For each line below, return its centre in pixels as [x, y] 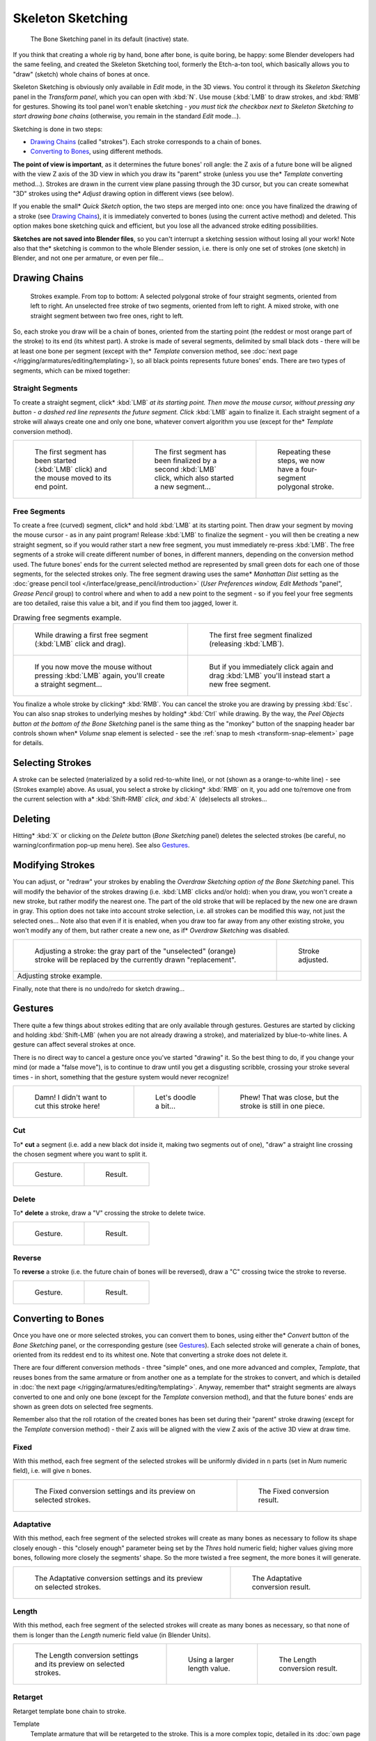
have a [288, 469]
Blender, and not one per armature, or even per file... [88, 258]
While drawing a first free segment [92, 635]
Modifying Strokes [54, 865]
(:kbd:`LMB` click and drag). [80, 643]
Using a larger [211, 1660]
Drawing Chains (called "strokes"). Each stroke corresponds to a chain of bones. [146, 142]
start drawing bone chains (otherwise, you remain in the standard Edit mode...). [127, 116]
